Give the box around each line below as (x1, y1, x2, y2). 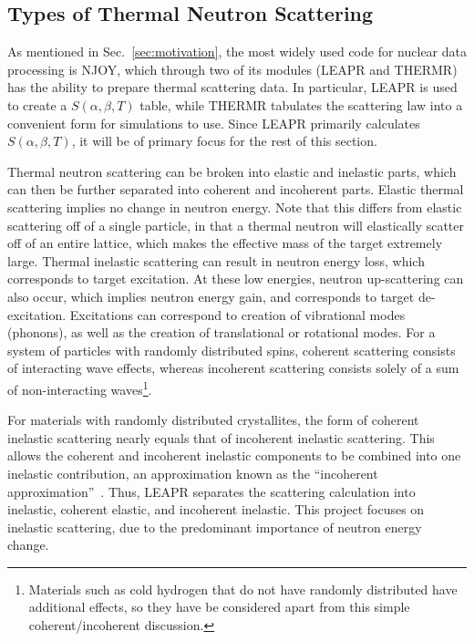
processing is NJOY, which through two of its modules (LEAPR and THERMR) (7, 59, 458, 78)
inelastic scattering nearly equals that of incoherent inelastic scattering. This (7, 428, 435, 447)
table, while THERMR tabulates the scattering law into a (139, 95, 463, 114)
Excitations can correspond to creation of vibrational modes (69, 305, 406, 324)
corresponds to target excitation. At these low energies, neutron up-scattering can (7, 269, 464, 288)
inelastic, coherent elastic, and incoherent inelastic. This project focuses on (7, 500, 425, 519)
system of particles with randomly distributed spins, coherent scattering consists (7, 340, 456, 359)
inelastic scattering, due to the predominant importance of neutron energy (7, 517, 422, 536)
